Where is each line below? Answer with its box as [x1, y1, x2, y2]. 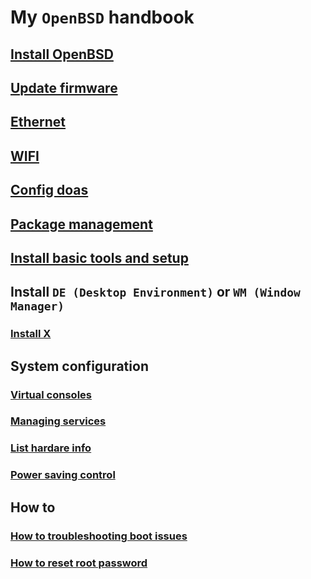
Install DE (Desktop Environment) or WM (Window [10, 284, 301, 301]
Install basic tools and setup [10, 249, 189, 266]
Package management [10, 216, 153, 233]
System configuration [10, 357, 149, 375]
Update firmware [10, 79, 118, 96]
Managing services [10, 414, 107, 428]
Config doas [10, 182, 89, 199]
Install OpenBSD [10, 46, 114, 63]
